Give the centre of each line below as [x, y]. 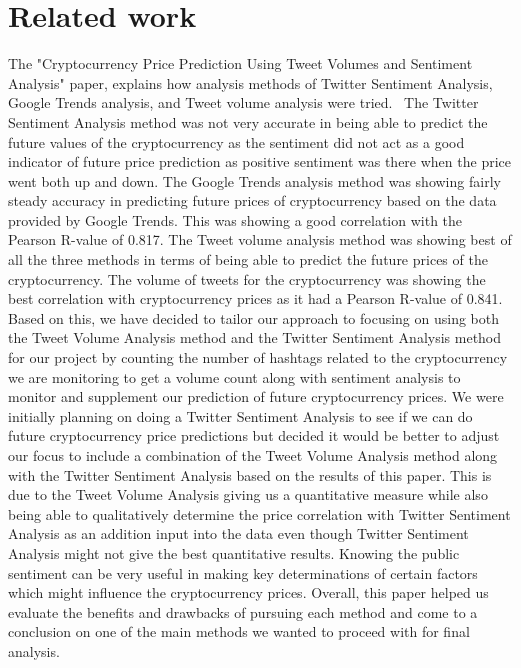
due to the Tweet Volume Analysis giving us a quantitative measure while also [248, 494]
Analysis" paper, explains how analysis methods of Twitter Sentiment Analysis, [250, 82]
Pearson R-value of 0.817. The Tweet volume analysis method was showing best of [260, 239]
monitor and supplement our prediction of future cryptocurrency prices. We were [256, 396]
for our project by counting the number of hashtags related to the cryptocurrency [258, 357]
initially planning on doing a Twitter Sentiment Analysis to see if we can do [240, 415]
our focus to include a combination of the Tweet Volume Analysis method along [253, 455]
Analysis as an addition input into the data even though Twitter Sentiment [238, 533]
